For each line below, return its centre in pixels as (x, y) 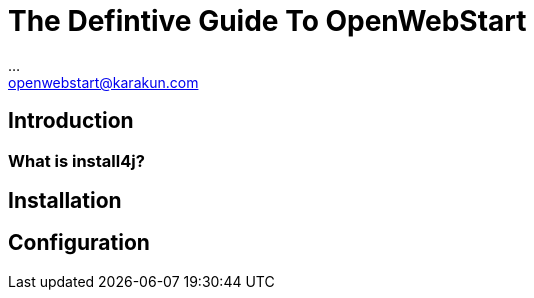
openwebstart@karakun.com (103, 82)
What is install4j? (76, 160)
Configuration (79, 243)
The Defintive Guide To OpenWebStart (267, 21)
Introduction (71, 121)
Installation (65, 201)
